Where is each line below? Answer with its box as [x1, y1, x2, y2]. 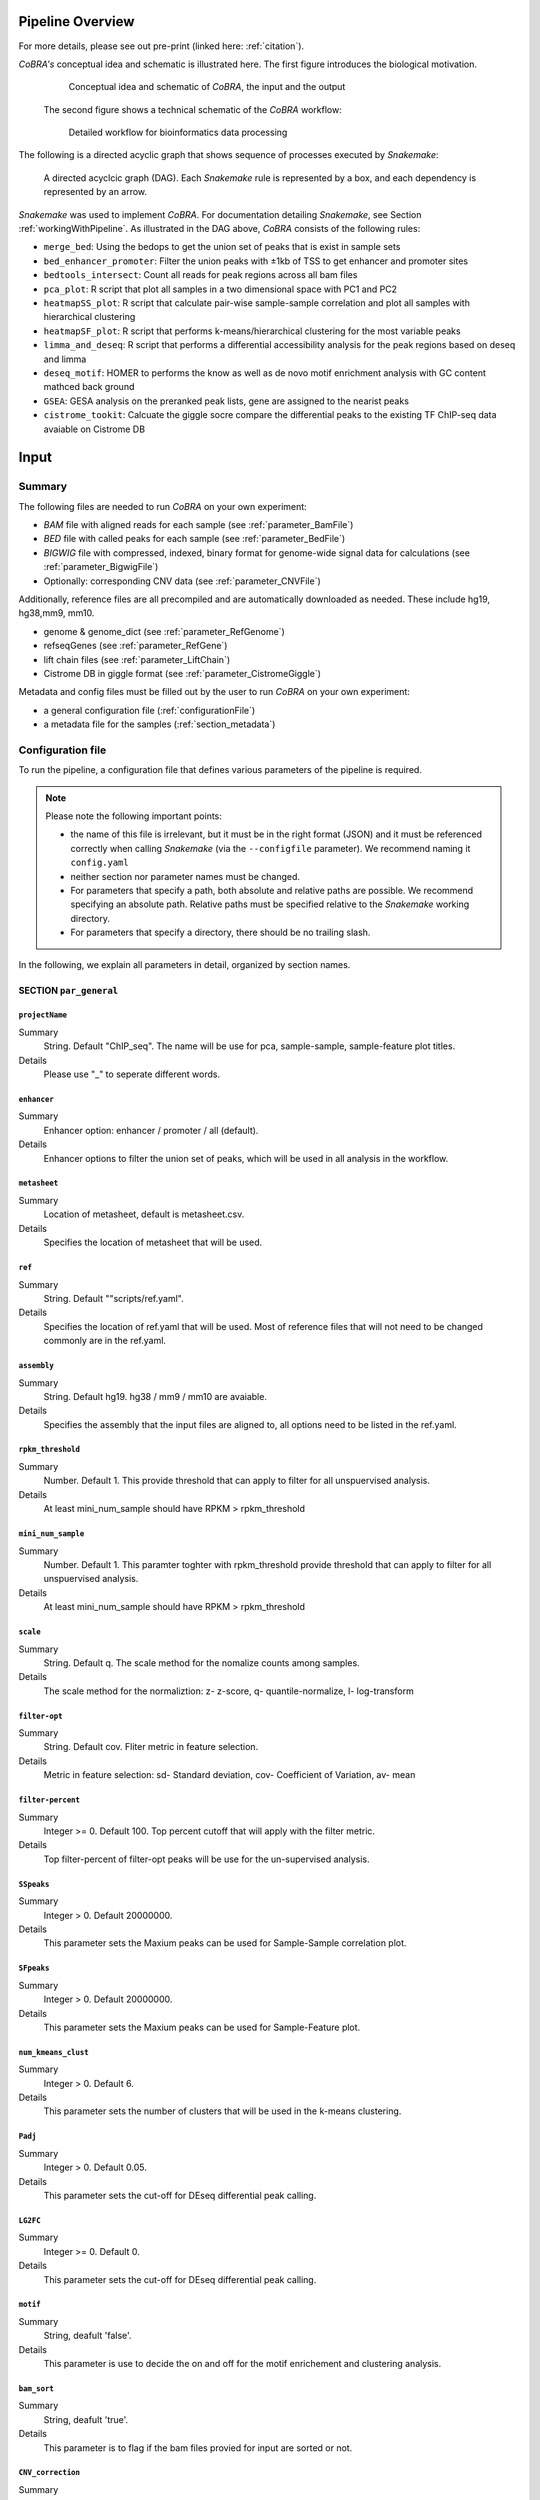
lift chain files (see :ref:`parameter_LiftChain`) [43, 653, 231, 665]
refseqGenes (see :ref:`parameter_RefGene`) [43, 640, 228, 652]
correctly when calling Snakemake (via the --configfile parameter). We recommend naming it [70, 842, 471, 854]
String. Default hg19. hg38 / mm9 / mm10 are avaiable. [43, 1390, 267, 1402]
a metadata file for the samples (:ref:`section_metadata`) [43, 718, 276, 730]
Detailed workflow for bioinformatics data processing [68, 126, 288, 139]
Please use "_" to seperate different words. [43, 1068, 221, 1080]
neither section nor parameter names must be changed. [70, 870, 300, 882]
